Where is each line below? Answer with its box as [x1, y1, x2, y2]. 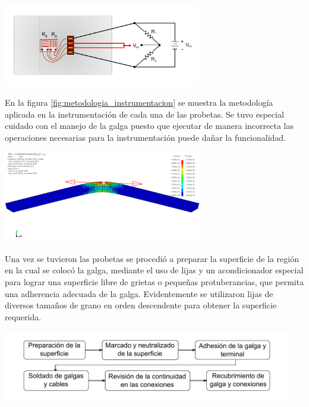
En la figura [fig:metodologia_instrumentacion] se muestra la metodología [5, 96, 273, 109]
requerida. [5, 310, 42, 323]
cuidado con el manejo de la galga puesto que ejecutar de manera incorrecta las [5, 119, 294, 132]
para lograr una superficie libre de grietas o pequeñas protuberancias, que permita [5, 275, 304, 288]
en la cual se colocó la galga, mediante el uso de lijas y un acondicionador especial [5, 264, 304, 276]
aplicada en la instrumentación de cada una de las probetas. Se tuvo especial [5, 108, 284, 120]
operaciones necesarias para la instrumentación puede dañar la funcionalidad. [5, 131, 286, 143]
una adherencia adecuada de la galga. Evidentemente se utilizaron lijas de [5, 287, 273, 299]
